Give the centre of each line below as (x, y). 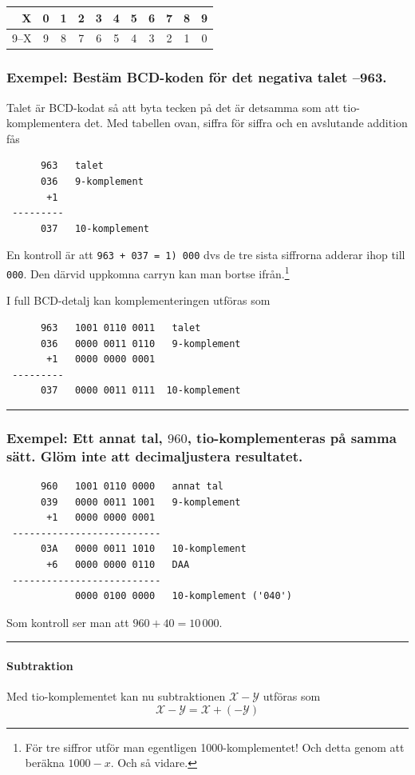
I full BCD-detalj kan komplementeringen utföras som (138, 300)
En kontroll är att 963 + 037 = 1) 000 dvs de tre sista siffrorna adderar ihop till (206, 255)
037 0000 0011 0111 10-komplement (140, 391)
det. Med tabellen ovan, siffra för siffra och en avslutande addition (246, 123)
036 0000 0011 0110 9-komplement (140, 344)
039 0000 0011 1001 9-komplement (140, 502)
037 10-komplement (95, 228)
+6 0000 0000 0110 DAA (118, 565)
